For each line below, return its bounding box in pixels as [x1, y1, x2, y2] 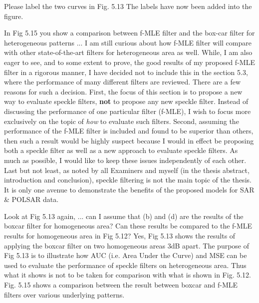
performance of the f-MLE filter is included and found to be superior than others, [4, 125, 254, 136]
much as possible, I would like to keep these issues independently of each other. [4, 154, 247, 165]
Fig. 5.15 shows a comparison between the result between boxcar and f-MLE [4, 279, 238, 290]
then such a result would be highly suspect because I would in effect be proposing [4, 135, 254, 145]
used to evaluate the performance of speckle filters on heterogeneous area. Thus [4, 259, 247, 270]
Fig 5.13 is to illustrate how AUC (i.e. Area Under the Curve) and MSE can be [4, 250, 247, 260]
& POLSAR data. [4, 194, 59, 204]
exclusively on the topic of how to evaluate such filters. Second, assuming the [4, 115, 239, 126]
